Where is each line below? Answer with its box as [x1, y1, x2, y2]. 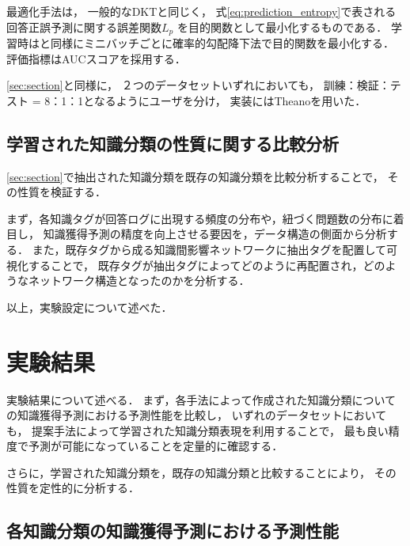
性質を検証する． [17, 184, 106, 200]
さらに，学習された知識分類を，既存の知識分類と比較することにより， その [6, 464, 397, 480]
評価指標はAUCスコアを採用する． [6, 50, 186, 66]
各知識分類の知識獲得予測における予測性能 [6, 518, 339, 543]
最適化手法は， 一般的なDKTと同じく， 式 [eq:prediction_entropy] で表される [6, 3, 397, 19]
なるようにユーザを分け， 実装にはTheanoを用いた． [93, 92, 366, 108]
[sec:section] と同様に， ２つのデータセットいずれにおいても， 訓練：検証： [6, 77, 390, 93]
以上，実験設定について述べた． [6, 298, 173, 315]
